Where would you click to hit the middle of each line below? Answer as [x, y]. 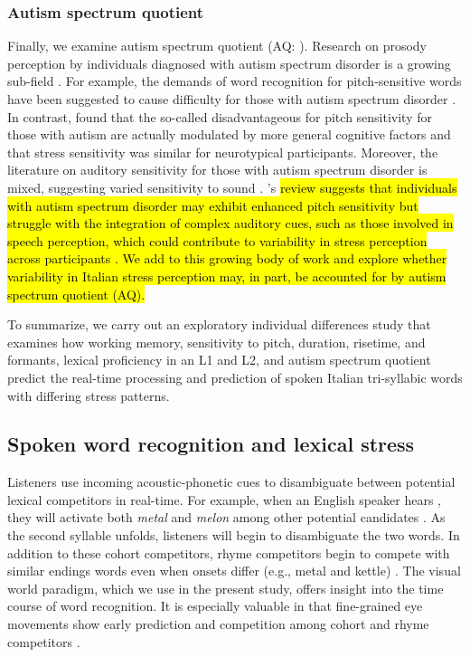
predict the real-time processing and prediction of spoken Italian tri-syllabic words [235, 377]
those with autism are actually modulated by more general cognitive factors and [229, 134]
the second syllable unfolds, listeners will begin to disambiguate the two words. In [234, 535]
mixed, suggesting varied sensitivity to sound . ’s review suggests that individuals [232, 187]
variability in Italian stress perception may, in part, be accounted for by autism [227, 276]
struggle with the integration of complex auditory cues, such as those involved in [230, 223]
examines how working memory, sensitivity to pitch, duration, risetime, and [216, 342]
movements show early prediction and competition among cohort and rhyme [218, 624]
